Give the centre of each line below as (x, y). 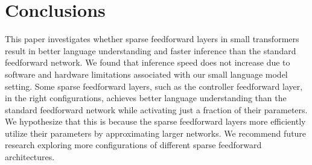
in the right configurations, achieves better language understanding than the (146, 98)
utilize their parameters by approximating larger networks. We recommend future (156, 133)
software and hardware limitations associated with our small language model (146, 74)
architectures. (30, 157)
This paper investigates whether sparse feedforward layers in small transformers (152, 39)
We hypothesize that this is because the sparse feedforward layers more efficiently (155, 121)
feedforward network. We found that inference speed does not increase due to (148, 62)
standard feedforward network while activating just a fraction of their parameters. (156, 109)
